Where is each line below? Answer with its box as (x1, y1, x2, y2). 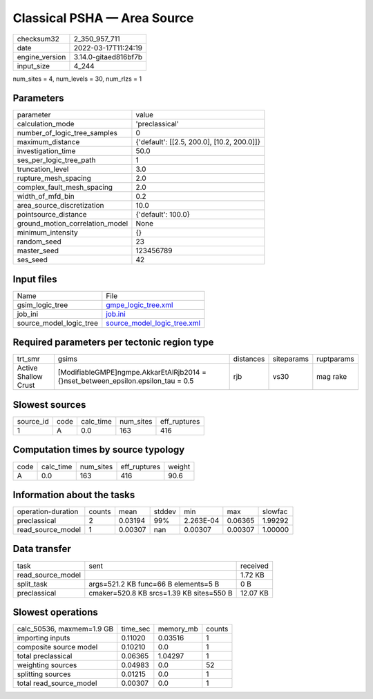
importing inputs (17, 633, 70, 643)
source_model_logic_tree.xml (106, 318, 200, 328)
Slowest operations (12, 606, 98, 618)
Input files (12, 273, 58, 285)
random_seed (17, 237, 61, 246)
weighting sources (17, 660, 77, 670)
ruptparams (316, 354, 355, 364)
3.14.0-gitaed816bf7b (73, 52, 143, 61)
